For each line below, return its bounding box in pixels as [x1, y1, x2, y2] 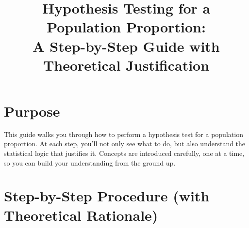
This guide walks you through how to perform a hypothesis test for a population [4, 129, 243, 139]
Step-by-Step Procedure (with [4, 186, 210, 206]
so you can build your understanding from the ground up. [4, 157, 176, 167]
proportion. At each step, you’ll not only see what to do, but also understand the [4, 138, 246, 149]
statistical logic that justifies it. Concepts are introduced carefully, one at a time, [4, 148, 245, 158]
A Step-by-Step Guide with [33, 36, 220, 56]
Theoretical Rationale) [4, 205, 158, 225]
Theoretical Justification [43, 55, 210, 75]
